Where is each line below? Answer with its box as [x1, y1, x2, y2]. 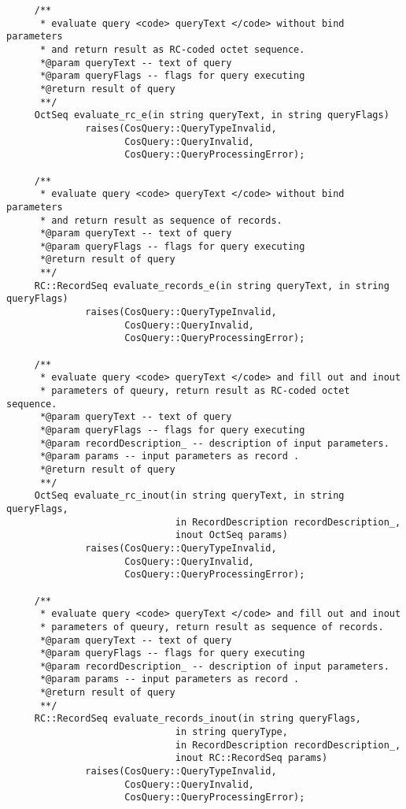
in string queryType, [175, 726, 288, 738]
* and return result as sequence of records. [39, 214, 282, 226]
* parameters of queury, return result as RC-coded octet [39, 385, 350, 397]
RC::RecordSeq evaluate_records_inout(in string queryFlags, [34, 713, 362, 725]
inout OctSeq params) [175, 529, 288, 541]
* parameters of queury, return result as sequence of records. [39, 621, 384, 633]
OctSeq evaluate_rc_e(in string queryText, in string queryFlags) [34, 109, 389, 121]
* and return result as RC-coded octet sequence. [39, 43, 305, 55]
